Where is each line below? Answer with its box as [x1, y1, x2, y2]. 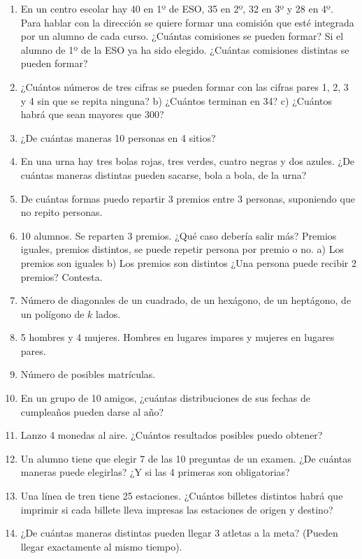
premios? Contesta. [20, 269, 103, 284]
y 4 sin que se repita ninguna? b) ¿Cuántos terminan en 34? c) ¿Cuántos [20, 93, 333, 108]
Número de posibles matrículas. [20, 367, 156, 382]
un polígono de [20, 306, 85, 321]
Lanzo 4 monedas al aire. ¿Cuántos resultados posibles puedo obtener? [20, 428, 323, 442]
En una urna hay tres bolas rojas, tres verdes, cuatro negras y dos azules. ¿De [20, 154, 355, 168]
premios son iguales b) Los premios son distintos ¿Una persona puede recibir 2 [20, 255, 356, 270]
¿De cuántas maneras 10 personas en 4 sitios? [20, 130, 216, 145]
